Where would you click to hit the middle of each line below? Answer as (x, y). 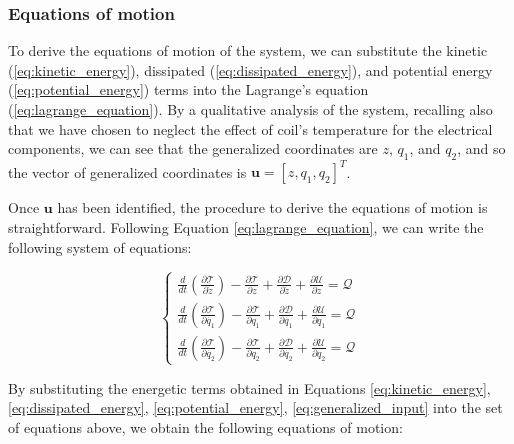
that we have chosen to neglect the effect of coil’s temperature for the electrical (250, 128)
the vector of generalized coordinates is (127, 171)
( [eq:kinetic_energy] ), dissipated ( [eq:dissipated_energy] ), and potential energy (250, 69)
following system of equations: (100, 246)
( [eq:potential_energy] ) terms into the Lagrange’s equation (188, 89)
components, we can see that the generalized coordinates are (193, 148)
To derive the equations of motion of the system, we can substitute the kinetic (248, 50)
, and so (481, 148)
